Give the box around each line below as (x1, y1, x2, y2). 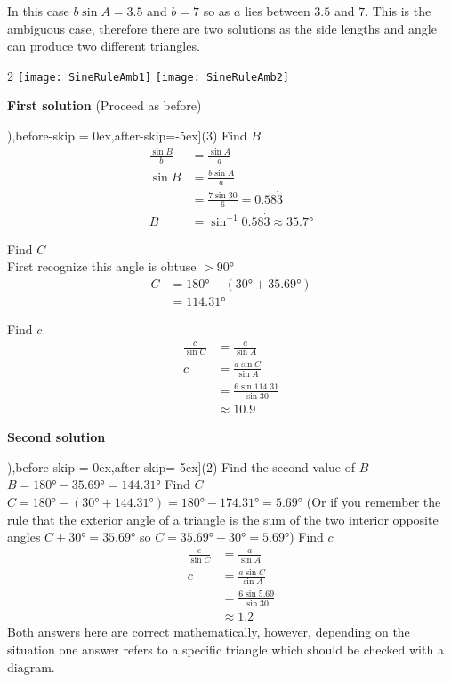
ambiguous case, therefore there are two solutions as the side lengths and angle (7, 19, 437, 37)
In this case (7, 2, 69, 20)
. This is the (365, 2, 431, 20)
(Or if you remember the (306, 492, 441, 510)
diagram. (7, 657, 55, 676)
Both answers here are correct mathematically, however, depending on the (7, 622, 410, 641)
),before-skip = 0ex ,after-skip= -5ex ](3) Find (7, 126, 247, 145)
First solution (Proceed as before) (7, 96, 202, 115)
